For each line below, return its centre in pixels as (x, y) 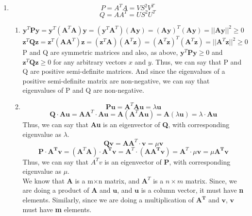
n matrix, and (119, 180)
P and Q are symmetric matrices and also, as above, (100, 52)
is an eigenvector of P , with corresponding (168, 161)
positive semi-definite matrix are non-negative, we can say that (116, 80)
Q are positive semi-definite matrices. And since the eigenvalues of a (124, 71)
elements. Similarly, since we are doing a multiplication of (108, 200)
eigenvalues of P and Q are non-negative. (83, 90)
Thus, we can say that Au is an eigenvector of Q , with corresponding (126, 124)
